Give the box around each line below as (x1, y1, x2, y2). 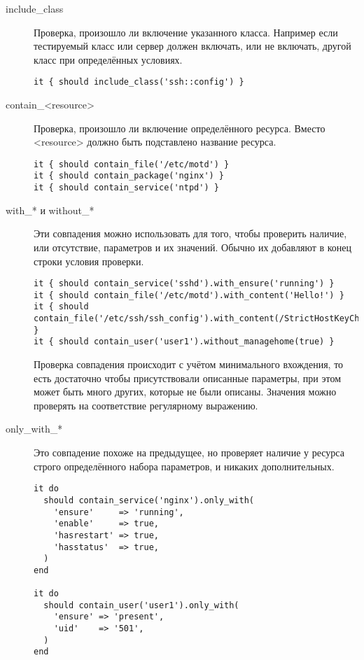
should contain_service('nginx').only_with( (43, 495, 254, 505)
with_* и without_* (6, 202, 94, 217)
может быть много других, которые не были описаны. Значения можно (34, 384, 337, 399)
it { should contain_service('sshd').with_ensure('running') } (34, 279, 335, 289)
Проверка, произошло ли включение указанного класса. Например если (34, 24, 338, 39)
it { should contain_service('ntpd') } (34, 183, 219, 193)
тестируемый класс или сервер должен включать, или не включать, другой (34, 38, 351, 53)
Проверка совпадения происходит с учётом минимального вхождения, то (34, 357, 344, 372)
